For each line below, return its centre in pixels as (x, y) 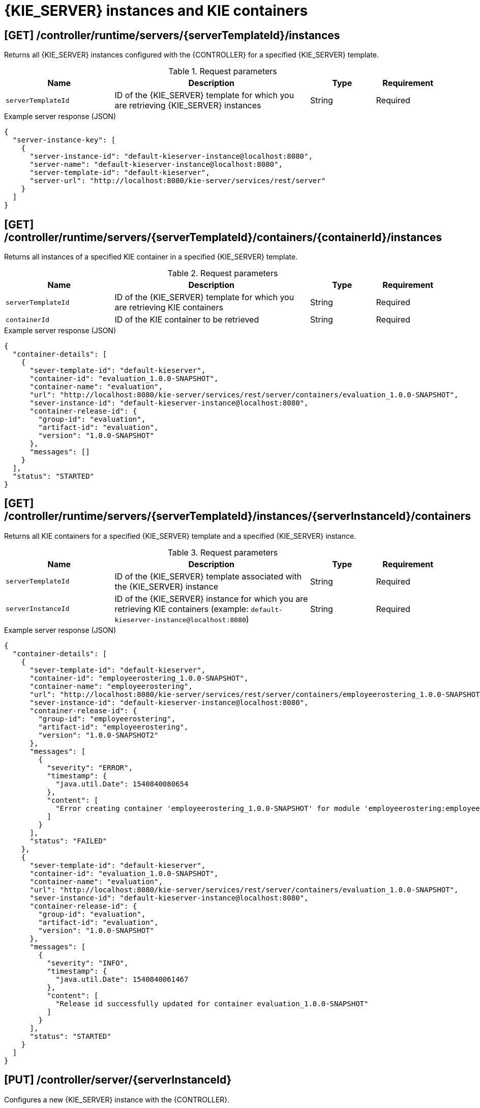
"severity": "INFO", (88, 963)
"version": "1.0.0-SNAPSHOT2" (98, 735)
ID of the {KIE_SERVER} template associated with (208, 576)
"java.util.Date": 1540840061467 (122, 979)
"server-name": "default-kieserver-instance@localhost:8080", (156, 165)
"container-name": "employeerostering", (111, 686)
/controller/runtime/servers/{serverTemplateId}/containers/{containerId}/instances (223, 237)
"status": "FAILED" (68, 841)
